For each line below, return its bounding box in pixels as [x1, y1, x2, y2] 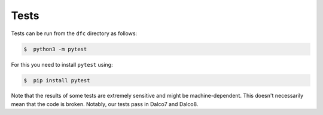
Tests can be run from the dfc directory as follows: [11, 30, 138, 37]
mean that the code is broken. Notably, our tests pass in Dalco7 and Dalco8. [11, 100, 199, 107]
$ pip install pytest [23, 77, 90, 83]
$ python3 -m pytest [23, 45, 87, 52]
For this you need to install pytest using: [11, 61, 113, 68]
